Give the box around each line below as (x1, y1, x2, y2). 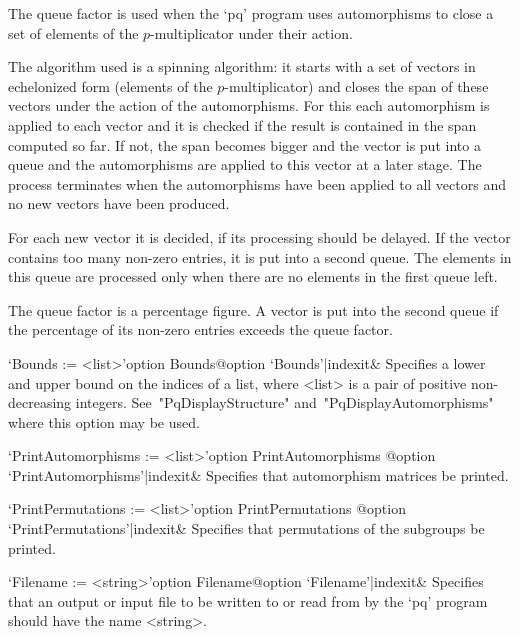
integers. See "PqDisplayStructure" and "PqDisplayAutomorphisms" (75, 392, 494, 413)
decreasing (8, 392, 72, 413)
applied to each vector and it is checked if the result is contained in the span (8, 114, 477, 135)
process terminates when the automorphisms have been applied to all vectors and (8, 173, 506, 194)
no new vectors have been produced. (8, 193, 230, 214)
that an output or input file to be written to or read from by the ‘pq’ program (8, 590, 488, 611)
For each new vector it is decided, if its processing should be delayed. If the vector (8, 226, 511, 247)
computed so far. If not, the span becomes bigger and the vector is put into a (8, 134, 481, 155)
